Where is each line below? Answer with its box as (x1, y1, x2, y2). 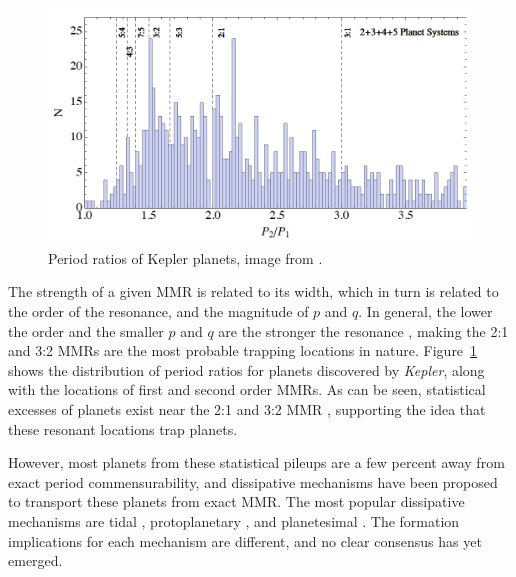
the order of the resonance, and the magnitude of (8, 301, 309, 322)
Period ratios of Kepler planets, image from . (48, 247, 323, 268)
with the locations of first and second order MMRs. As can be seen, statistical (8, 379, 486, 400)
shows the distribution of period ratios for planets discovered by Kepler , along (8, 359, 485, 380)
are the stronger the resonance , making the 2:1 (218, 320, 509, 341)
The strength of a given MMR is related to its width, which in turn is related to (8, 281, 499, 302)
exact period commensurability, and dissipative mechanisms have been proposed (8, 471, 498, 492)
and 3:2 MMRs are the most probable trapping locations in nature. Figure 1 (8, 340, 478, 361)
